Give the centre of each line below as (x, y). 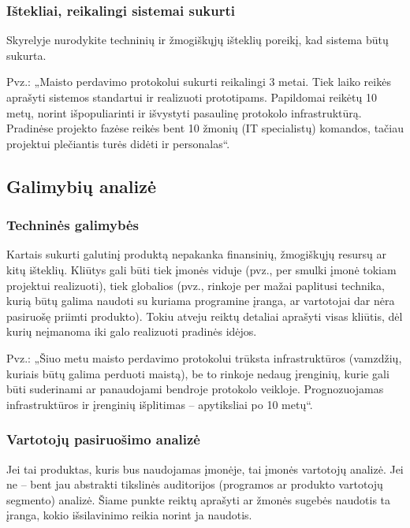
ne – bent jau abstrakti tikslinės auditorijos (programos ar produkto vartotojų (195, 484)
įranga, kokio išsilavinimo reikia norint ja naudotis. (129, 515)
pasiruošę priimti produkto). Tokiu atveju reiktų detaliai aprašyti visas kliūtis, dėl (205, 316)
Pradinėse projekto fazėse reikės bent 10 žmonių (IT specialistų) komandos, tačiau (205, 128)
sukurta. (26, 55)
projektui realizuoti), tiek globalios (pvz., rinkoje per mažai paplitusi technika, (196, 285)
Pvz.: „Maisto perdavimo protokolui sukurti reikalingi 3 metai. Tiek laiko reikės (199, 82)
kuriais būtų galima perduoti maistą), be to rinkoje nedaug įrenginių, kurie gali (198, 373)
